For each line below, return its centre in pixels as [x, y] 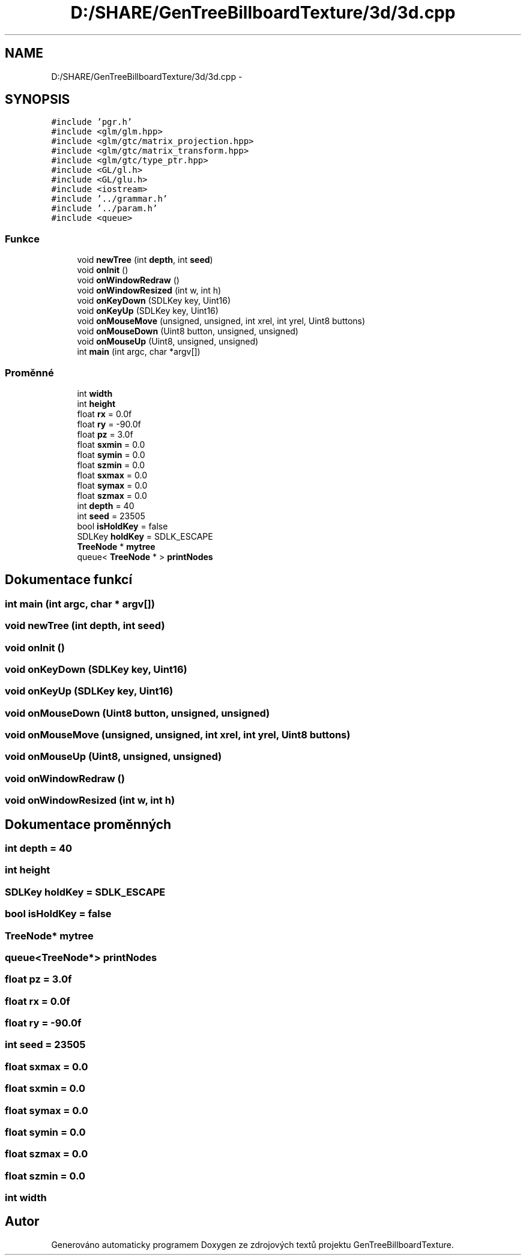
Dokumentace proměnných [88, 824]
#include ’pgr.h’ [92, 122]
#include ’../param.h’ [104, 209]
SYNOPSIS [38, 100]
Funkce [22, 239]
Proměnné [29, 372]
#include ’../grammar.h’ [110, 199]
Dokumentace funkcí [69, 580]
